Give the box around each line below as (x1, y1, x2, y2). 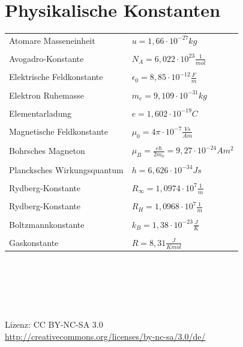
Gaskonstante (9, 236, 59, 249)
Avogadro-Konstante (9, 52, 84, 65)
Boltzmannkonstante (9, 218, 85, 230)
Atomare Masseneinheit (9, 34, 95, 46)
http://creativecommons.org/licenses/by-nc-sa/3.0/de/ (5, 330, 206, 342)
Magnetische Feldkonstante (9, 125, 108, 138)
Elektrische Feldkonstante (9, 70, 103, 83)
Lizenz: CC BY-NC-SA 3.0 (5, 318, 103, 331)
